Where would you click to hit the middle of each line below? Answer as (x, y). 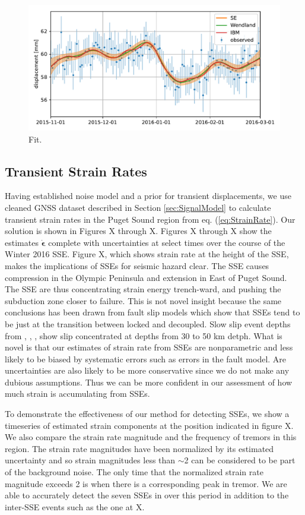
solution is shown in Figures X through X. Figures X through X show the (138, 231)
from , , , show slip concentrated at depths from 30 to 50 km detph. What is (144, 335)
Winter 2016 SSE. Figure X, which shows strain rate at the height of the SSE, (147, 254)
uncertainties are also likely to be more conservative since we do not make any (147, 370)
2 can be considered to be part (240, 460)
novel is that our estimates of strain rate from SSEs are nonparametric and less (149, 347)
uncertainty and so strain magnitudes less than (90, 460)
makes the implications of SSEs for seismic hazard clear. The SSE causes (137, 265)
